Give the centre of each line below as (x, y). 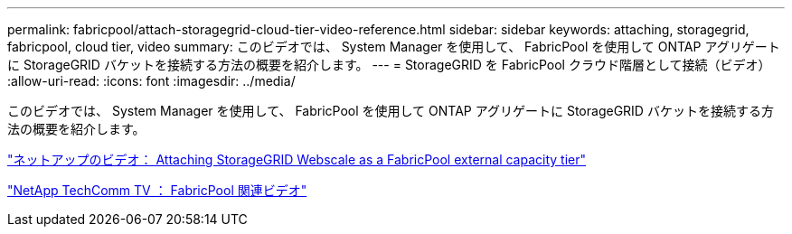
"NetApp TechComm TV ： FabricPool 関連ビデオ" (157, 190)
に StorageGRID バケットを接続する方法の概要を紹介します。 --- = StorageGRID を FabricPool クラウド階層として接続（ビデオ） (389, 65)
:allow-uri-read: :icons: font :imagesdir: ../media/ (151, 81)
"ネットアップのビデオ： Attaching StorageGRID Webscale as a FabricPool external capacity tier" (297, 159)
